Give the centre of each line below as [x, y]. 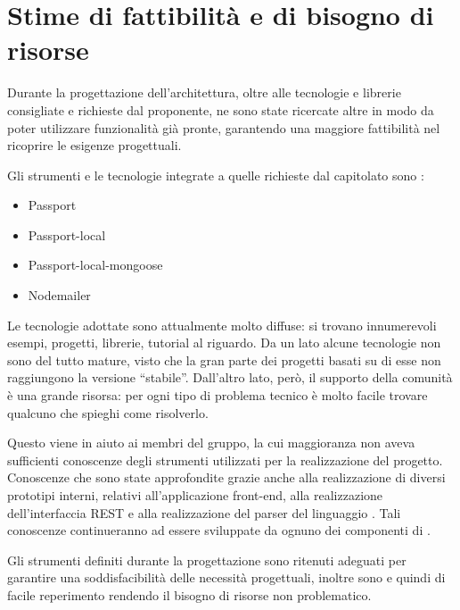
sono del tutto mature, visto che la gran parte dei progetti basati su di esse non [224, 359]
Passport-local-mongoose [95, 265]
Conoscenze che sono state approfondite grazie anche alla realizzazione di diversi [226, 477]
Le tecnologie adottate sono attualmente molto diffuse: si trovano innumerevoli [222, 325]
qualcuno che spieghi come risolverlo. [108, 412]
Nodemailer [59, 295]
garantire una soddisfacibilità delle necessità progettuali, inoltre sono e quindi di [226, 577]
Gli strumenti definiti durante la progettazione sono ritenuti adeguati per [207, 560]
